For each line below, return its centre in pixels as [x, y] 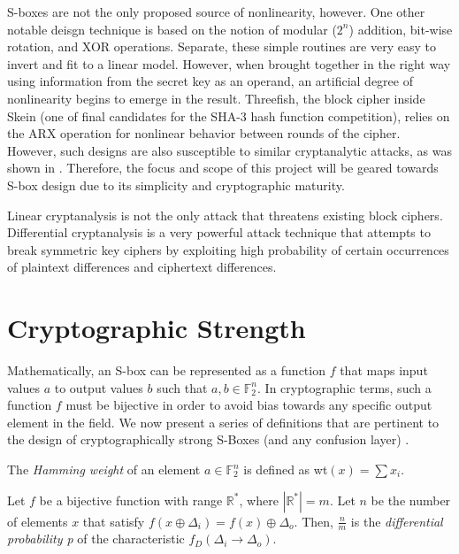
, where [259, 500]
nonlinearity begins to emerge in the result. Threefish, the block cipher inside [216, 98]
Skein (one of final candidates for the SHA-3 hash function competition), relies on [229, 115]
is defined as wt [286, 469]
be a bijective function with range [131, 500]
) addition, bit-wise [401, 29]
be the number [411, 500]
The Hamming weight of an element [104, 469]
